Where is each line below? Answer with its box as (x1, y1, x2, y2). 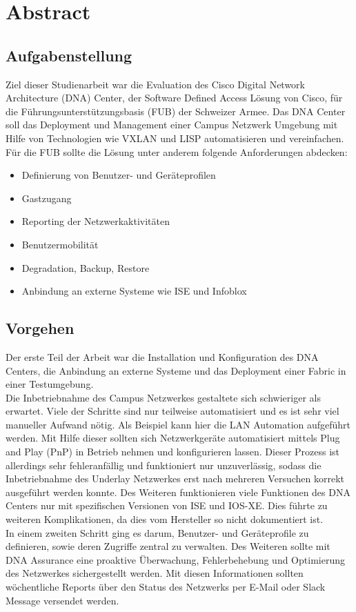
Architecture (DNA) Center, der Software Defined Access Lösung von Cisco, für (6, 90, 343, 105)
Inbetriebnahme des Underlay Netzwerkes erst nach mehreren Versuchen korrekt (6, 471, 345, 486)
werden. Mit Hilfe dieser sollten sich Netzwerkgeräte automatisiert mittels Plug (6, 431, 340, 445)
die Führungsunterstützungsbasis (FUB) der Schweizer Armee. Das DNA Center (6, 103, 346, 118)
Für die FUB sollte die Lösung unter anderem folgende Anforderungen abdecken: (6, 144, 348, 159)
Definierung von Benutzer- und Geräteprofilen (21, 168, 216, 182)
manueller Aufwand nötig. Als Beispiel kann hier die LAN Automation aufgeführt (6, 417, 351, 431)
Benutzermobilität (21, 237, 99, 251)
